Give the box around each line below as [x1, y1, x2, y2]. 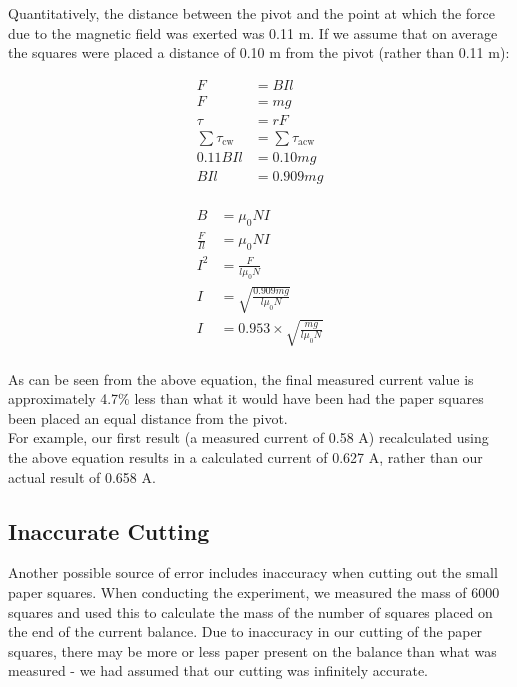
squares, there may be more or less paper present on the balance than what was [8, 640, 497, 661]
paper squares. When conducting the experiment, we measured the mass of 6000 [8, 582, 500, 603]
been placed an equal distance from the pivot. [8, 407, 288, 428]
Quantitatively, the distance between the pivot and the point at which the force [8, 3, 496, 23]
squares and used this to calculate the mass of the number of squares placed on [8, 601, 493, 622]
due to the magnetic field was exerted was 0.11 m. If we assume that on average [8, 22, 498, 43]
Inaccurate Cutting [8, 515, 210, 546]
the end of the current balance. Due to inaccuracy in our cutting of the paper [8, 621, 483, 642]
